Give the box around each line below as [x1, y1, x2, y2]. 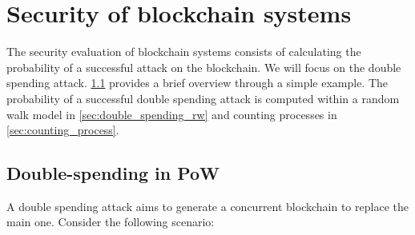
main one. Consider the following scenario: [6, 213, 215, 230]
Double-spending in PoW [6, 161, 220, 185]
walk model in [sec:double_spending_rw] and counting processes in [6, 106, 337, 122]
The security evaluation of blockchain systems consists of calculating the [6, 43, 361, 60]
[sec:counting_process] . [6, 121, 119, 138]
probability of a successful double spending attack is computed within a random [6, 90, 400, 106]
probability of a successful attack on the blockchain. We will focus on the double [6, 58, 401, 75]
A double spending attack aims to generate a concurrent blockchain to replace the [6, 197, 409, 214]
